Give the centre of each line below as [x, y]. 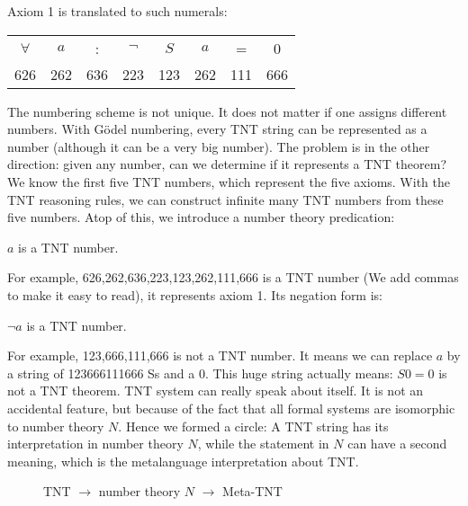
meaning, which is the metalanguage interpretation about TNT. [183, 461]
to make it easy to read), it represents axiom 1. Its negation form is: [195, 294]
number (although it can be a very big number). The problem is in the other [219, 146]
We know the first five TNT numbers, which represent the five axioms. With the [229, 181]
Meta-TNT [252, 491]
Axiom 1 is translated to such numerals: [117, 11]
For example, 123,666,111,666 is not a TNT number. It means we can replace [220, 355]
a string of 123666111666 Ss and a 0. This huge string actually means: [200, 373]
